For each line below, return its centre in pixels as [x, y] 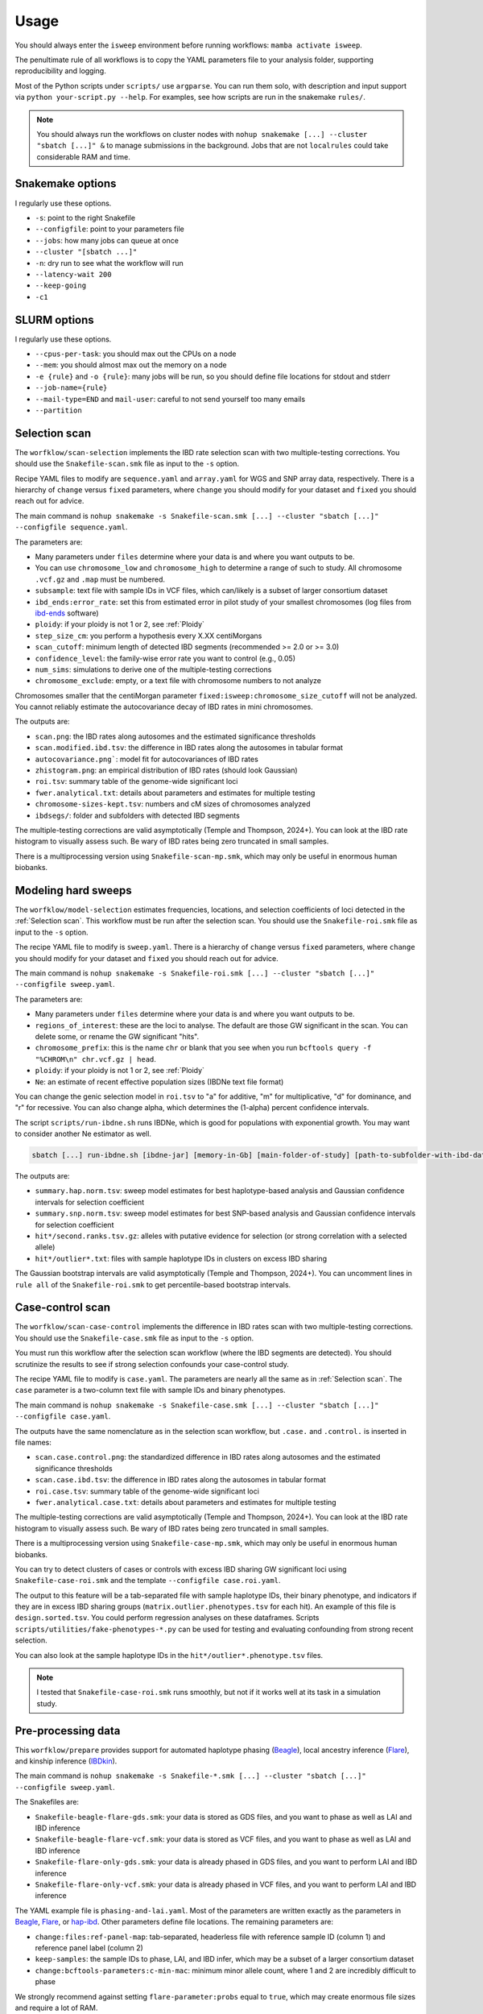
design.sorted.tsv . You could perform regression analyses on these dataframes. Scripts [167, 1618]
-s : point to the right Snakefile [85, 218]
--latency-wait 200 [73, 274]
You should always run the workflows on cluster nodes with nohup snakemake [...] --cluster [202, 134]
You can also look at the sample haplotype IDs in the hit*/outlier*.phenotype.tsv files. [169, 1655]
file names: [33, 1442]
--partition [58, 410]
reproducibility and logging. [60, 71]
